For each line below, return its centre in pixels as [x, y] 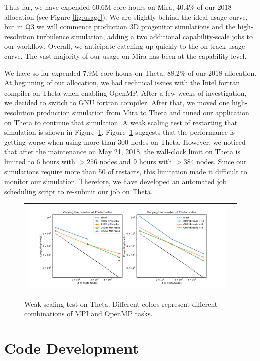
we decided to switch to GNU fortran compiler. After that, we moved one [117, 102]
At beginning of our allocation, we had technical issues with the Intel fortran [122, 83]
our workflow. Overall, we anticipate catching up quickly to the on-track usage [125, 46]
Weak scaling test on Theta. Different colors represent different [121, 303]
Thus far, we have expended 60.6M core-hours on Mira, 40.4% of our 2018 [118, 7]
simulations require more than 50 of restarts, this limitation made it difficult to [126, 171]
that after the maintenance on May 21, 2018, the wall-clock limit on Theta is [122, 152]
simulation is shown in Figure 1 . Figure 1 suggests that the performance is [119, 132]
